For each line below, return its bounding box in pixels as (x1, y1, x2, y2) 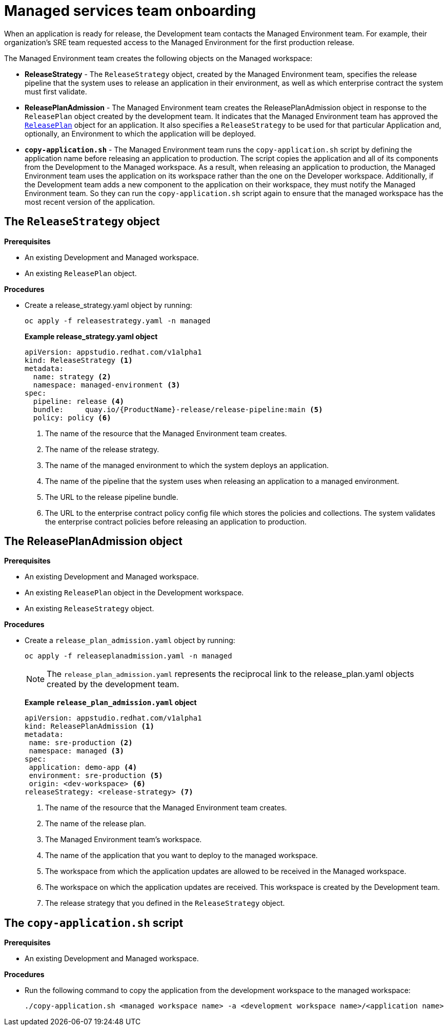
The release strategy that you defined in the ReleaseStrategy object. (45, 899, 285, 908)
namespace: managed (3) (29, 747, 124, 755)
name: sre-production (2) (29, 739, 133, 747)
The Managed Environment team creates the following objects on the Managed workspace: (4, 53, 313, 63)
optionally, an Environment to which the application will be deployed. (25, 129, 256, 138)
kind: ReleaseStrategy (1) (25, 356, 133, 364)
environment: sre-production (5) (29, 771, 163, 780)
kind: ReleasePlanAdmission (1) (25, 722, 154, 731)
